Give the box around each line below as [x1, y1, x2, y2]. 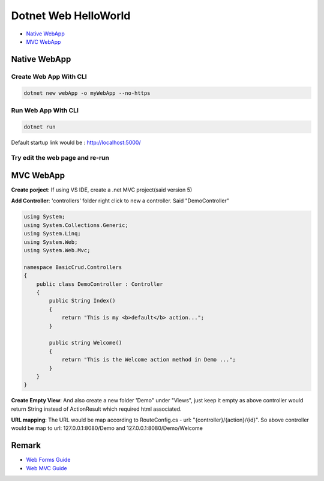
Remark [11, 440, 41, 450]
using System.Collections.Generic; [23, 222, 128, 228]
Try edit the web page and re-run [11, 154, 109, 162]
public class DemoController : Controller [36, 280, 163, 288]
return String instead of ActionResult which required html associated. [11, 405, 182, 413]
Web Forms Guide [26, 456, 71, 464]
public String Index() [49, 297, 116, 304]
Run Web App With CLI [11, 106, 79, 114]
